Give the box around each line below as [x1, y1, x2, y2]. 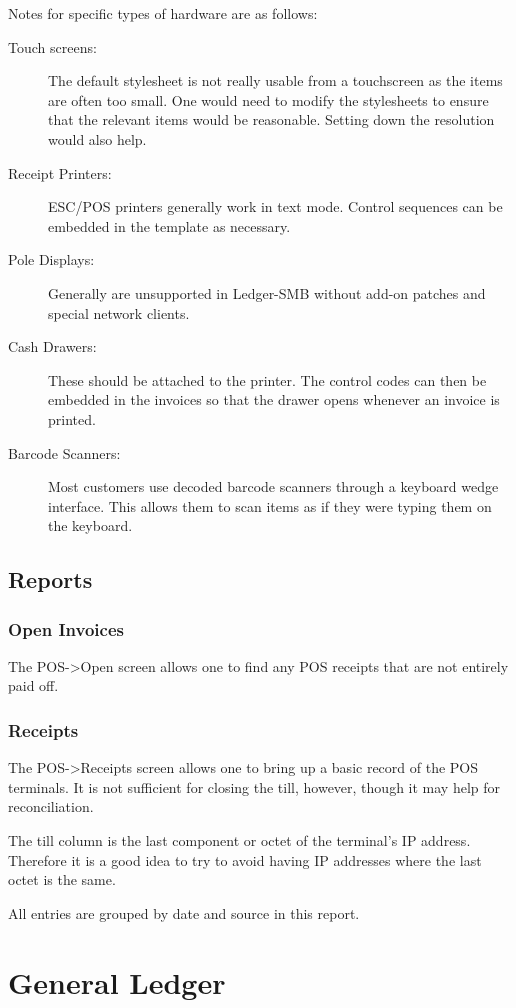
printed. [48, 408, 96, 429]
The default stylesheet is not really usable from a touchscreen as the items [48, 70, 503, 91]
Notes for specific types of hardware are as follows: [8, 3, 318, 23]
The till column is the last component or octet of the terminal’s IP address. [8, 830, 471, 851]
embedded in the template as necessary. [48, 215, 291, 236]
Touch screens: [8, 36, 97, 57]
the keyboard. [48, 515, 133, 536]
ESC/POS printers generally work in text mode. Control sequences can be [48, 196, 503, 217]
